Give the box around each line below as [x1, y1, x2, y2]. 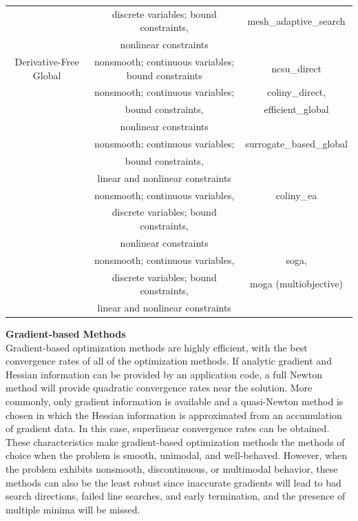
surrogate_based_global [245, 136, 348, 150]
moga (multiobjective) [250, 276, 344, 291]
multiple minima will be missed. [6, 502, 140, 516]
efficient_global [264, 102, 329, 116]
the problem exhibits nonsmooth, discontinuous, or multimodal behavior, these [6, 461, 338, 476]
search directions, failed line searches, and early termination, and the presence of [6, 489, 346, 503]
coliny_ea [275, 187, 317, 202]
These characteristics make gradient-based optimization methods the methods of [6, 434, 345, 449]
